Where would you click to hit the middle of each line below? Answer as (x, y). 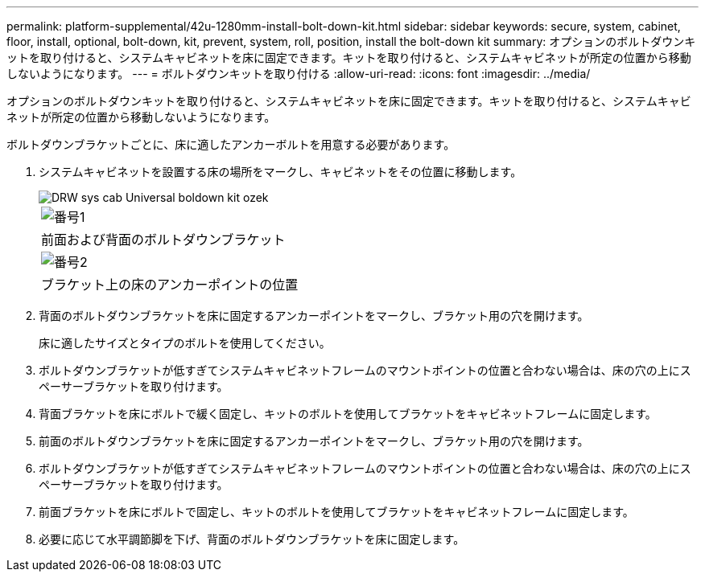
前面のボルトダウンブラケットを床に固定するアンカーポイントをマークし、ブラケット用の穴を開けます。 (314, 441)
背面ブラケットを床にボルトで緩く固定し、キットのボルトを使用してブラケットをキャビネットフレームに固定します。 (348, 414)
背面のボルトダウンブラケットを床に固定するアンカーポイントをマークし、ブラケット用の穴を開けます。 (314, 316)
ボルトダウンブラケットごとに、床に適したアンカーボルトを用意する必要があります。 (231, 144)
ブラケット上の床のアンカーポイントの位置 (170, 285)
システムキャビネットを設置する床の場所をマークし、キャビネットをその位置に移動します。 (280, 172)
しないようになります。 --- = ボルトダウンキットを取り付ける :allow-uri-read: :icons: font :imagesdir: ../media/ (299, 74)
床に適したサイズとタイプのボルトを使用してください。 (185, 343)
